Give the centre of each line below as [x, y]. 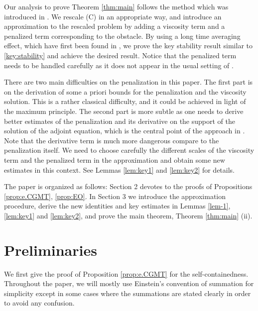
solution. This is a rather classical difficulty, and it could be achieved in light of [125, 101]
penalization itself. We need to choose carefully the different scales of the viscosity [129, 150]
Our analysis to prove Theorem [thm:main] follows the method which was [116, 6]
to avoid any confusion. [39, 303]
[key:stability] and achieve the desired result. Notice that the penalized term [120, 55]
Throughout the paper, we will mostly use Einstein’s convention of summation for [129, 283]
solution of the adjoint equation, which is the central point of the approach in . [125, 131]
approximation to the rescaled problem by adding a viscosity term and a [115, 26]
